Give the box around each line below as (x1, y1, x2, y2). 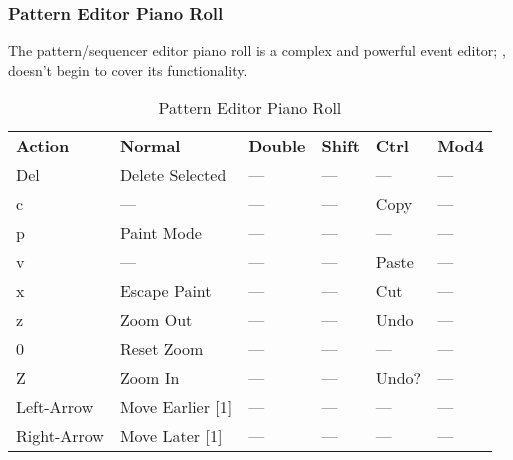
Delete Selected (119, 163, 227, 187)
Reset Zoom (119, 337, 204, 361)
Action (16, 134, 70, 158)
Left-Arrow (16, 395, 94, 419)
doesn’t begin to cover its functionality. (8, 59, 248, 80)
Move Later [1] (119, 424, 223, 448)
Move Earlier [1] (119, 395, 233, 419)
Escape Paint (119, 279, 212, 303)
